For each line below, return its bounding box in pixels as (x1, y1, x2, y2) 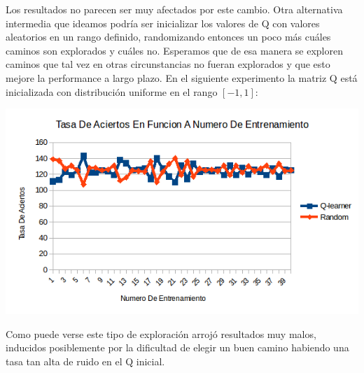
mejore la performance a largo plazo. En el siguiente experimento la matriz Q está (6, 70, 358, 85)
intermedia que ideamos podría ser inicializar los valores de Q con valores (6, 15, 320, 30)
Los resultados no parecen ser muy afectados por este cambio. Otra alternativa (6, 2, 343, 16)
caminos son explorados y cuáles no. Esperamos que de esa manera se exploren (6, 43, 343, 57)
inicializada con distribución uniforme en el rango (6, 84, 218, 99)
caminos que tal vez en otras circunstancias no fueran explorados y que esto (6, 57, 330, 71)
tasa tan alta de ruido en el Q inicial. (6, 353, 165, 368)
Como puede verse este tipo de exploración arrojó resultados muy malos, (6, 326, 316, 341)
